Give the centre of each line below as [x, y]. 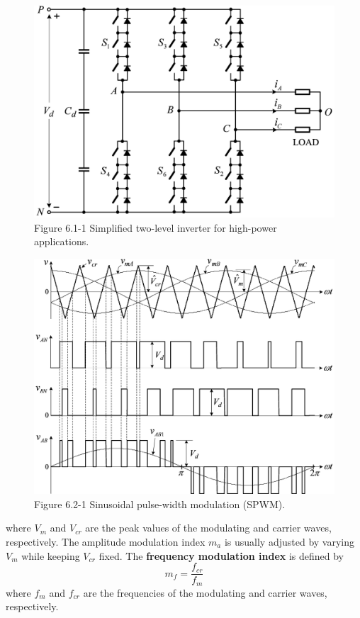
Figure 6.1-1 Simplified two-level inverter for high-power [156, 227]
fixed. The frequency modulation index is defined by [221, 555]
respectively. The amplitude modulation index [106, 541]
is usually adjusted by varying [289, 541]
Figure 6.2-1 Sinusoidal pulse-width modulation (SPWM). [160, 504]
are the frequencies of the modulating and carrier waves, [205, 592]
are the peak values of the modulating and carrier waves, [208, 528]
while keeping [51, 555]
